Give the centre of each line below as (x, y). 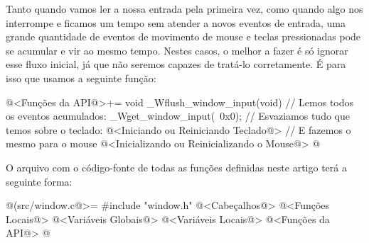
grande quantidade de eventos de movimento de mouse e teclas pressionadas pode (183, 36)
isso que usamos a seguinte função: (81, 78)
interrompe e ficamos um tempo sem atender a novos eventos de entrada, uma (176, 22)
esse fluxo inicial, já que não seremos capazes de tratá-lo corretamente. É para (176, 64)
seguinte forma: (39, 181)
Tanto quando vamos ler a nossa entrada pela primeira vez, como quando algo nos (184, 9)
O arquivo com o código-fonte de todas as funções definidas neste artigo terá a (176, 167)
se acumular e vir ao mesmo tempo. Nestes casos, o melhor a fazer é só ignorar (177, 50)
